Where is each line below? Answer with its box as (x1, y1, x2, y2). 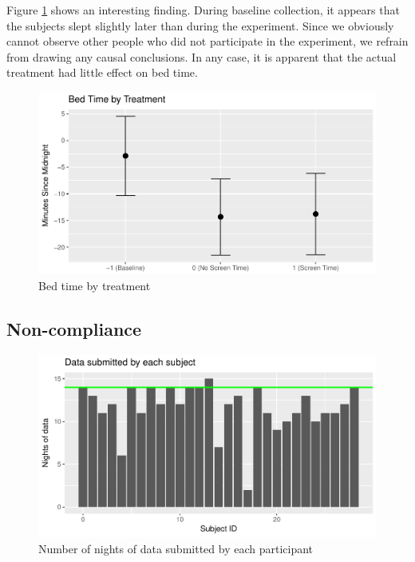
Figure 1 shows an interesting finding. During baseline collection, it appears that (6, 2, 400, 18)
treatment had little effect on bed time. (6, 64, 198, 81)
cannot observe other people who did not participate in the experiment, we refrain (6, 33, 409, 50)
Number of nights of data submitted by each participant (38, 540, 314, 556)
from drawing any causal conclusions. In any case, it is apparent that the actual (6, 48, 397, 65)
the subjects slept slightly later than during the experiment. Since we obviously (6, 17, 394, 34)
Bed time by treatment (38, 277, 151, 293)
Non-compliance (6, 316, 142, 341)
